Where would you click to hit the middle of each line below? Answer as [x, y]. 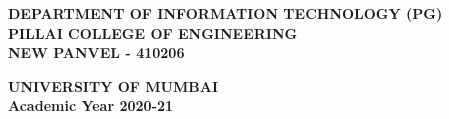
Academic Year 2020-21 [91, 105]
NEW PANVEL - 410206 [96, 52]
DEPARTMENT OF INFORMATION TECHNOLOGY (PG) [225, 13]
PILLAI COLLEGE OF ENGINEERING [153, 32]
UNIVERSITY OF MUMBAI [113, 85]
